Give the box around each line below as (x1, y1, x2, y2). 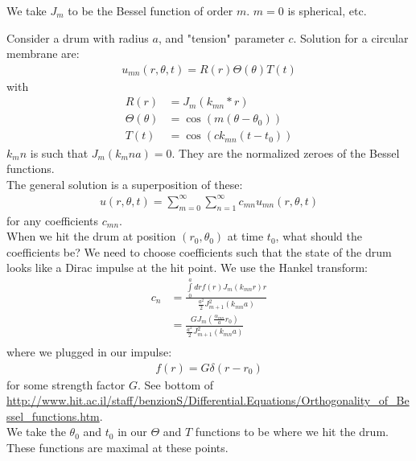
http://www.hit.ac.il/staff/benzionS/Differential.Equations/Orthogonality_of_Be (6, 392, 410, 409)
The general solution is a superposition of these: (6, 175, 243, 192)
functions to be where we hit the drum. (195, 423, 389, 440)
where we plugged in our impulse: (6, 343, 172, 360)
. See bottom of (137, 376, 214, 393)
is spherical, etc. (287, 2, 367, 19)
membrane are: (6, 45, 80, 62)
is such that (30, 144, 89, 161)
